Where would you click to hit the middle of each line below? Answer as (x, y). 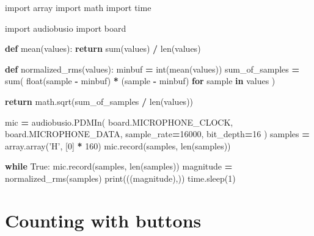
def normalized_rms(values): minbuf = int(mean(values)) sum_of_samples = (152, 69)
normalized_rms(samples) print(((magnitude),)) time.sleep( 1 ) (120, 178)
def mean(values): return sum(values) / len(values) (103, 48)
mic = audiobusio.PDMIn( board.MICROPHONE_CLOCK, (119, 122)
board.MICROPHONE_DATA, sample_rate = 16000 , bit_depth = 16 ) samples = (157, 134)
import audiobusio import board (66, 28)
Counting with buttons (103, 220)
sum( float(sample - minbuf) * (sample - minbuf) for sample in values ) (140, 81)
